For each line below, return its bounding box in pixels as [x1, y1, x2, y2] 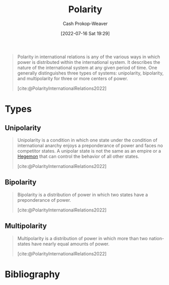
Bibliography [5, 268, 60, 280]
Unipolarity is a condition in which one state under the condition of [17, 137, 158, 143]
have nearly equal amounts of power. [31, 241, 110, 247]
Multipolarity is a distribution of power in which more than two [17, 235, 148, 241]
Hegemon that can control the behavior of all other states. [17, 153, 139, 159]
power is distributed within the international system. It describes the [17, 59, 160, 65]
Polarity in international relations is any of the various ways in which [17, 54, 160, 60]
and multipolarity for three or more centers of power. [17, 75, 128, 81]
